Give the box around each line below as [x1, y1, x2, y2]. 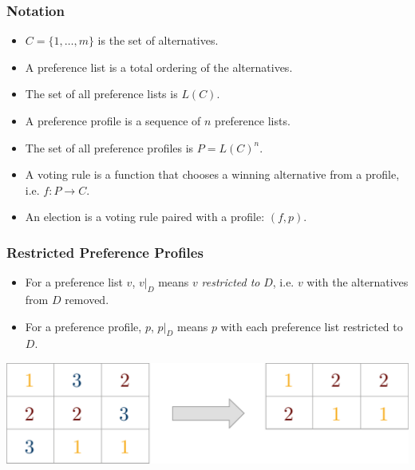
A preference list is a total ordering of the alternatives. [25, 58, 293, 75]
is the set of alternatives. [97, 32, 219, 49]
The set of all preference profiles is [25, 139, 194, 156]
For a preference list [25, 274, 123, 290]
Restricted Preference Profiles [6, 242, 204, 262]
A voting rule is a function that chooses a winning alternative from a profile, [25, 166, 400, 183]
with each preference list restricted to [220, 318, 403, 334]
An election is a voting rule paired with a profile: [25, 208, 265, 225]
